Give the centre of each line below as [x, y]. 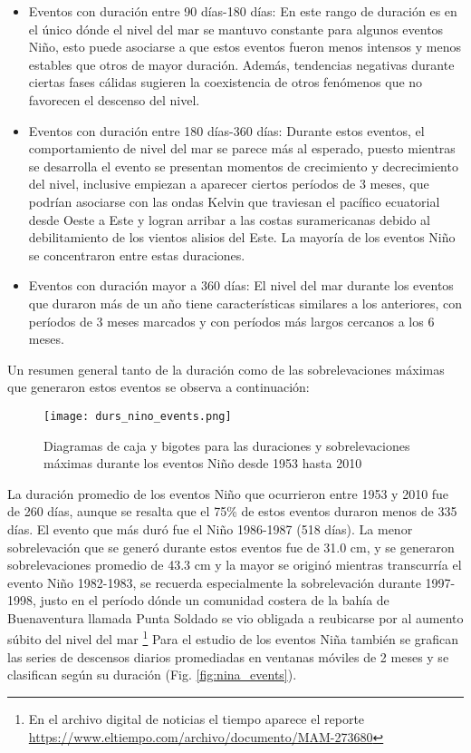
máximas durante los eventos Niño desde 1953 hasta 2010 [203, 463]
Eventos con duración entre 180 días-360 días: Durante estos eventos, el [226, 130]
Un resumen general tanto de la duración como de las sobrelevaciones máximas [226, 369]
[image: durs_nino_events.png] [138, 416]
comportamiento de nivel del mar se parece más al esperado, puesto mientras [242, 148]
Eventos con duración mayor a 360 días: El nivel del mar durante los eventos [241, 285]
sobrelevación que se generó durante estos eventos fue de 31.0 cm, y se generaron [231, 547]
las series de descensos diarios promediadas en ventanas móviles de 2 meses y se [228, 656]
